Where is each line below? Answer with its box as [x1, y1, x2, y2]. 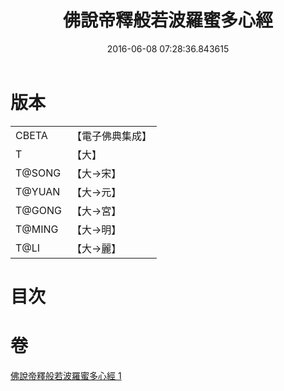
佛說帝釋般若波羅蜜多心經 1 [10, 369, 122, 381]
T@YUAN [15, 184, 61, 198]
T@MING [15, 222, 59, 236]
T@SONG [15, 166, 62, 180]
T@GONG [15, 203, 62, 217]
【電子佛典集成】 [71, 129, 152, 143]
